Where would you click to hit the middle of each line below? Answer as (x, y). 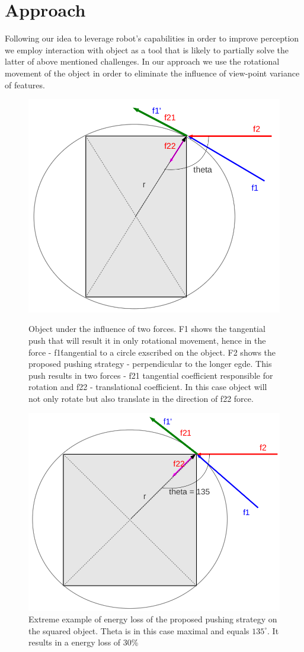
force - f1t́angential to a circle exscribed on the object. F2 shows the (152, 352)
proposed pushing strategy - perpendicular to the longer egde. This (150, 364)
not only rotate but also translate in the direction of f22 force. (141, 399)
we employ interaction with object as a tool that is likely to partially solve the (147, 49)
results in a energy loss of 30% (84, 642)
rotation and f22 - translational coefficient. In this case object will (148, 387)
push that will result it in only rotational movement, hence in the (147, 341)
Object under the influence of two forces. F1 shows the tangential (147, 329)
